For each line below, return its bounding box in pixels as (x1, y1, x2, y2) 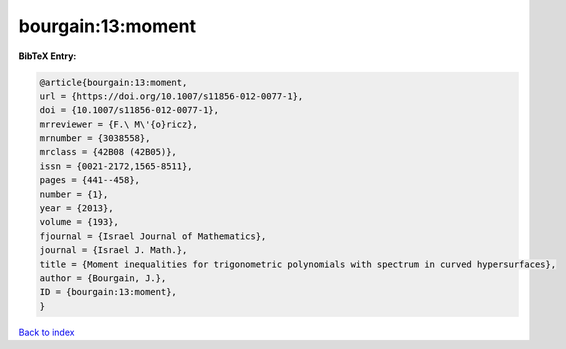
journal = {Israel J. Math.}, (39, 245, 188, 256)
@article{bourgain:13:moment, (39, 76, 188, 88)
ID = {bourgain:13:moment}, (39, 286, 177, 298)
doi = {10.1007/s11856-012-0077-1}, (39, 105, 220, 116)
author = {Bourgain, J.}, (39, 273, 167, 284)
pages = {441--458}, (39, 175, 140, 186)
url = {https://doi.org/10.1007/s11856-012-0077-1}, (39, 90, 304, 102)
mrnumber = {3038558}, (39, 133, 151, 144)
